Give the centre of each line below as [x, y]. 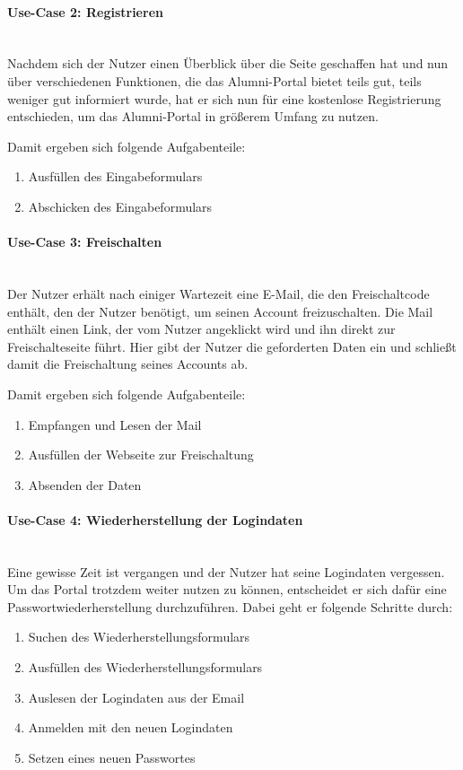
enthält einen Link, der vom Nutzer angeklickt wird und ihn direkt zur [201, 329]
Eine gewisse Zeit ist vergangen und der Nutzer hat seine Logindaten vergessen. [226, 571]
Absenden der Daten [85, 484]
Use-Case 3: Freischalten [85, 242]
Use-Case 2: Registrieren [85, 11]
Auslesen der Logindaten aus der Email [136, 697]
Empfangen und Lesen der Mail [115, 424]
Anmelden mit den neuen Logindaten [131, 727]
